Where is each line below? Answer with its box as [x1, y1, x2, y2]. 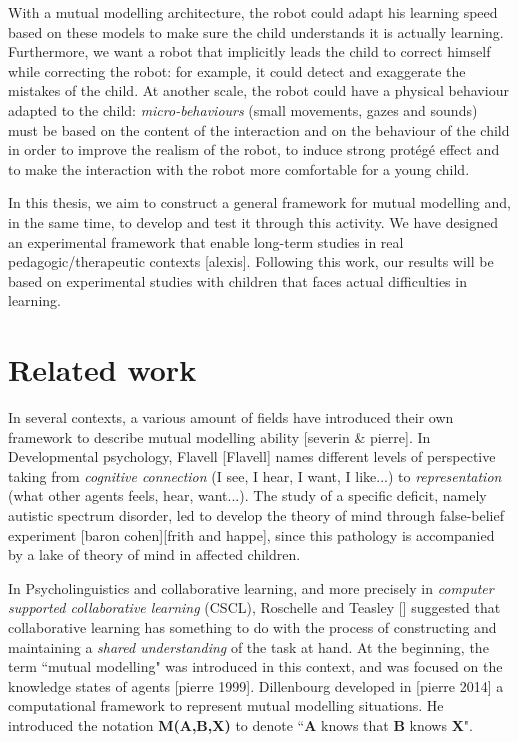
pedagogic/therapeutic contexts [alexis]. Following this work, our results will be [8, 251, 494, 272]
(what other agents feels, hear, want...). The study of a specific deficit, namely [8, 485, 487, 506]
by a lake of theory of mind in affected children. [8, 544, 301, 565]
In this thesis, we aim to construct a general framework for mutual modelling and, [8, 192, 511, 213]
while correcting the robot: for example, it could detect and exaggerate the [8, 60, 466, 81]
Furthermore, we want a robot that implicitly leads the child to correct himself [8, 41, 491, 62]
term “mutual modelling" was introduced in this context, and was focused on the [8, 656, 503, 677]
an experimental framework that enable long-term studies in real [8, 231, 404, 252]
